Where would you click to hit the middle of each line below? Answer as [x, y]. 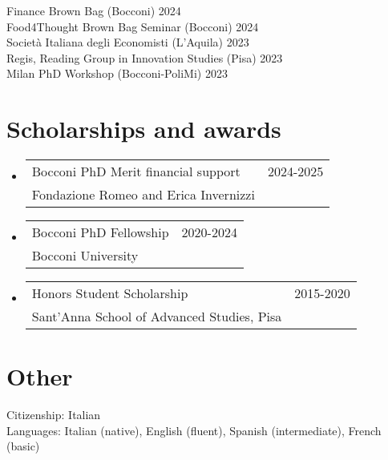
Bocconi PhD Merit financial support [136, 171]
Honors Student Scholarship [110, 293]
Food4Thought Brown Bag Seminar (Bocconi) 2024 [133, 26]
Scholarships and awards [144, 129]
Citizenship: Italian [54, 415]
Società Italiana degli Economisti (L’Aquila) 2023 [128, 42]
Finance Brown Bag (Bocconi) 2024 [94, 10]
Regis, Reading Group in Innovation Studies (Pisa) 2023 [145, 57]
